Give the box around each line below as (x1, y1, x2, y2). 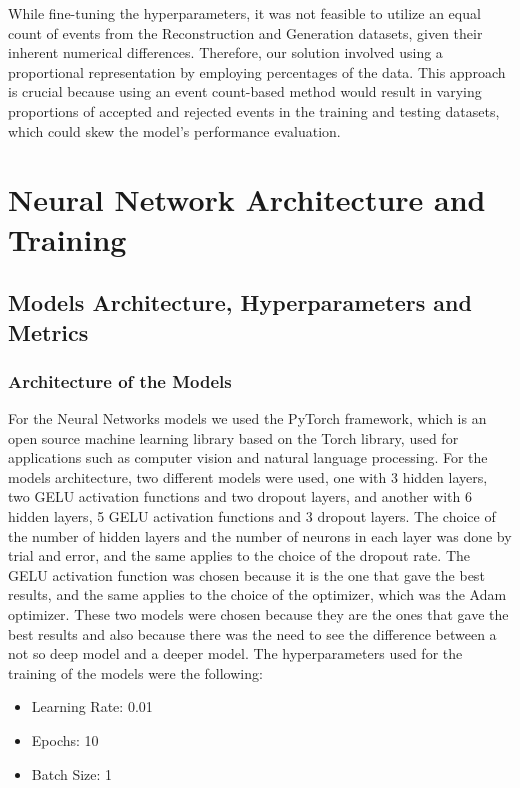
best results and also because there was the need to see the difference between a (8, 623, 497, 644)
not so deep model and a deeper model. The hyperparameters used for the (8, 643, 463, 664)
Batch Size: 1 (31, 763, 113, 784)
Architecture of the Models (8, 368, 232, 393)
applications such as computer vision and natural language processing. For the (8, 447, 488, 468)
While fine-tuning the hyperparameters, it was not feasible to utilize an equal (8, 3, 481, 23)
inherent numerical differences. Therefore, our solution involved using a (8, 42, 443, 63)
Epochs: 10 (31, 730, 99, 751)
